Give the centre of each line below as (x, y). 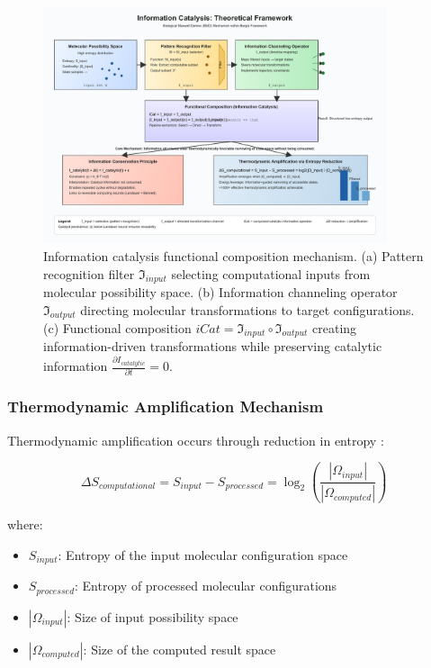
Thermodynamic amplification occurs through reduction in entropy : (196, 440)
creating (335, 328)
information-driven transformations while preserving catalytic (213, 346)
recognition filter (89, 273)
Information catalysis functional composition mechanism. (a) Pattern (233, 255)
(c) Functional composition (117, 328)
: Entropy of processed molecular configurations (206, 586)
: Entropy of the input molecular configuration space (203, 554)
